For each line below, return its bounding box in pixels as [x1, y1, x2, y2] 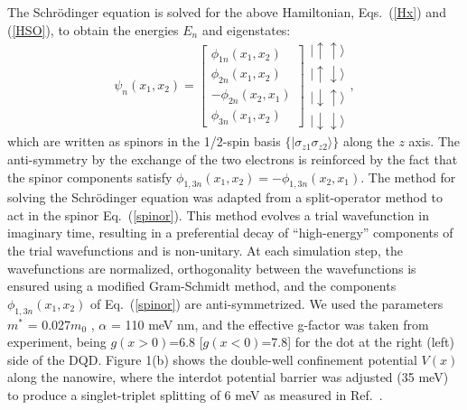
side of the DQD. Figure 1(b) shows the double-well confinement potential [7, 349, 417, 368]
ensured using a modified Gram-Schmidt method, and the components [7, 276, 397, 295]
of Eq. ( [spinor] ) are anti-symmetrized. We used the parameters [90, 294, 444, 312]
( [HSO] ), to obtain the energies [7, 20, 179, 39]
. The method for [360, 167, 456, 186]
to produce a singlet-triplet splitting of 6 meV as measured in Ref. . [7, 386, 383, 405]
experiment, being [7, 332, 107, 351]
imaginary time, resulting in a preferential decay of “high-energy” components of [7, 223, 453, 242]
